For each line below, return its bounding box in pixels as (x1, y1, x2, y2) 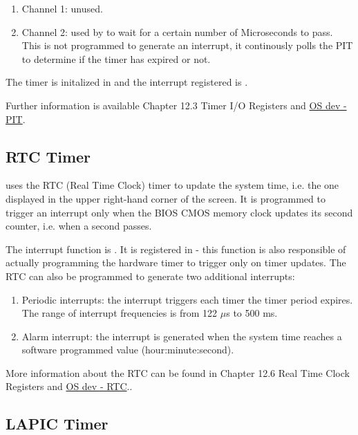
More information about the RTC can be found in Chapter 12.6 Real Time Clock (6, 365, 350, 380)
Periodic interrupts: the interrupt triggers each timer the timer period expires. (21, 292, 353, 306)
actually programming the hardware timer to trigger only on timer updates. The (6, 255, 346, 270)
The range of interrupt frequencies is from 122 (21, 306, 218, 320)
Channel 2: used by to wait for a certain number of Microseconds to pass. (21, 24, 333, 39)
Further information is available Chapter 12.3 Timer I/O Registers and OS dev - (6, 98, 347, 112)
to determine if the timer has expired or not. (21, 51, 211, 66)
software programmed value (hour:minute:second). (21, 342, 234, 357)
